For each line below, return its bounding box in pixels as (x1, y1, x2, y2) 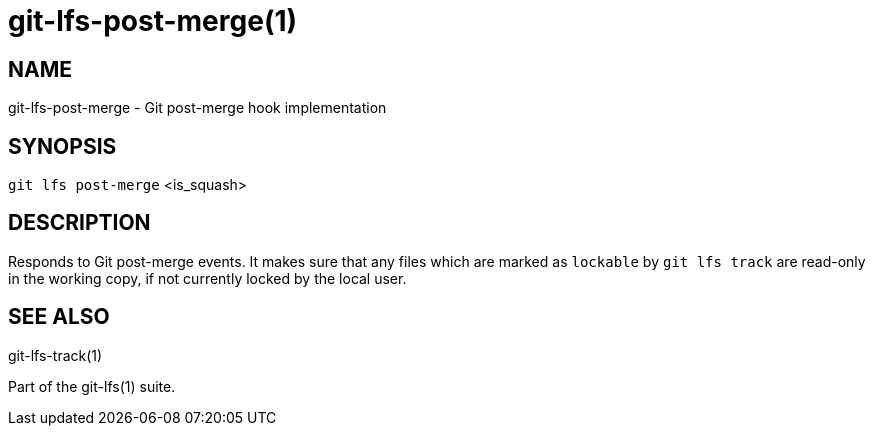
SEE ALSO (8, 304, 110, 330)
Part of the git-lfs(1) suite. (8, 377, 176, 395)
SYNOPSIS (8, 133, 117, 159)
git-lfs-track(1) (8, 346, 103, 364)
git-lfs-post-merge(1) (8, 4, 298, 38)
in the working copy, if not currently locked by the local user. (8, 269, 407, 287)
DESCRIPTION (8, 210, 151, 236)
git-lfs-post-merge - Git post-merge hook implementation (8, 99, 387, 117)
